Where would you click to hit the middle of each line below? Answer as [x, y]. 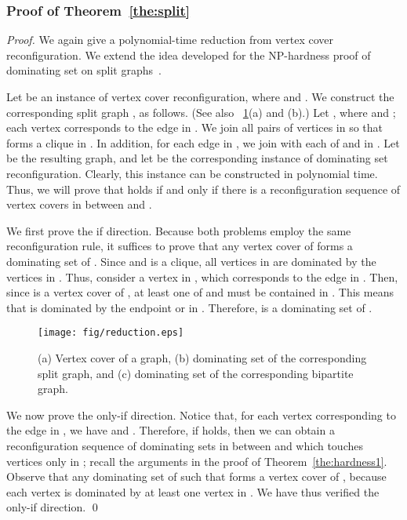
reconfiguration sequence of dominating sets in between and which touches [185, 445]
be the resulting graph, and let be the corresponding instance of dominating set [197, 158]
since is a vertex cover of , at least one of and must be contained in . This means [200, 292]
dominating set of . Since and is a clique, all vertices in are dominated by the [191, 261]
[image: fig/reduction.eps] [111, 333]
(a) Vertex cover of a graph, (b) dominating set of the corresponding [202, 357]
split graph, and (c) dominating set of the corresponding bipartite [196, 373]
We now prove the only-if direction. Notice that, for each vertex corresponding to [201, 415]
